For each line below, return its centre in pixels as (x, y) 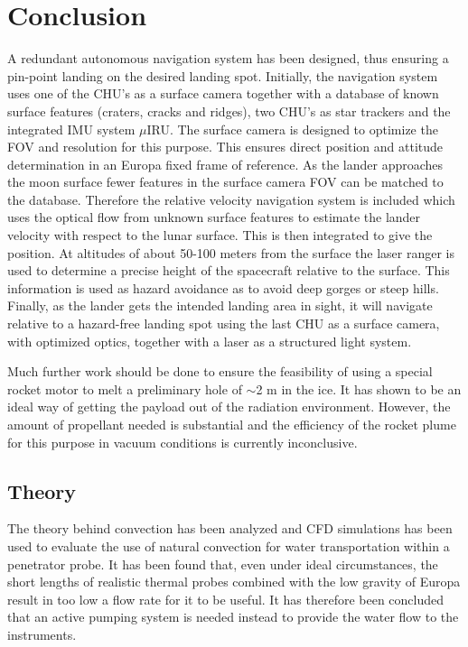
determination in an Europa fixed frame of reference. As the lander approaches (225, 164)
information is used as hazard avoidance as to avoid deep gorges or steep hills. (223, 287)
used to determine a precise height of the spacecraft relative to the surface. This (229, 270)
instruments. (42, 634)
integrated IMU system (71, 129)
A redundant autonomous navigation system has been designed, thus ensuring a (228, 58)
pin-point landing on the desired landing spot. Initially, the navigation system (223, 75)
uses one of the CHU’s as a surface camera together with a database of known (223, 93)
